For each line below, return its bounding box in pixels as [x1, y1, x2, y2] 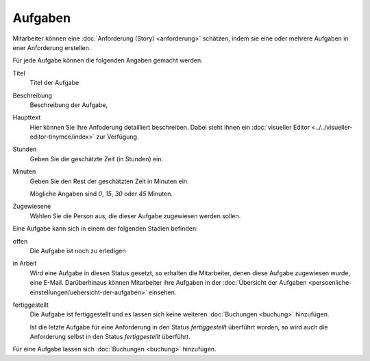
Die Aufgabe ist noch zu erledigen [29, 246, 126, 255]
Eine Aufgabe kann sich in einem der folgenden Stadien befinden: [12, 224, 198, 233]
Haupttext [12, 113, 41, 121]
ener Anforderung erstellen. [12, 43, 91, 51]
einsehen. [148, 288, 177, 296]
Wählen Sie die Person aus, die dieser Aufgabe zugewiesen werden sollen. [29, 211, 241, 220]
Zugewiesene [12, 202, 51, 211]
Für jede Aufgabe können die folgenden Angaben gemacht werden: [12, 56, 203, 65]
